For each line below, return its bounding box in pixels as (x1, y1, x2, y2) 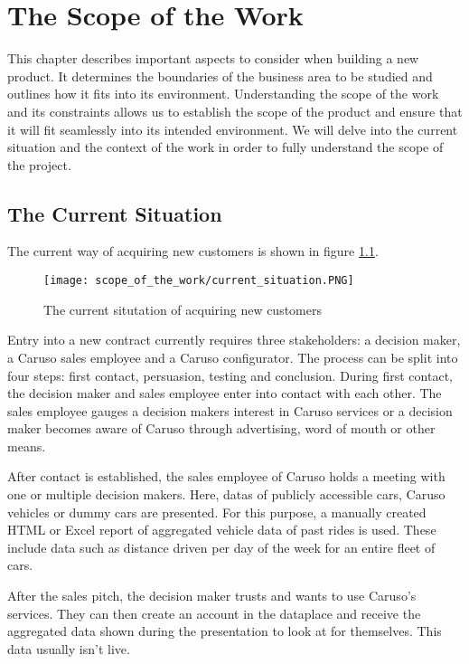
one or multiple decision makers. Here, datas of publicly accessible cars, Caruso (7, 485, 446, 504)
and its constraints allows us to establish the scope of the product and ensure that (7, 101, 463, 120)
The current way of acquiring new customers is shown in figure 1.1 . (7, 242, 379, 261)
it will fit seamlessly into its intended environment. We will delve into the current (7, 119, 458, 138)
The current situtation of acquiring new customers (43, 299, 322, 318)
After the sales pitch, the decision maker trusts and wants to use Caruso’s (7, 586, 417, 605)
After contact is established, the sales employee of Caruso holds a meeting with (7, 467, 446, 486)
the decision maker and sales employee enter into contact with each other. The (7, 384, 442, 403)
